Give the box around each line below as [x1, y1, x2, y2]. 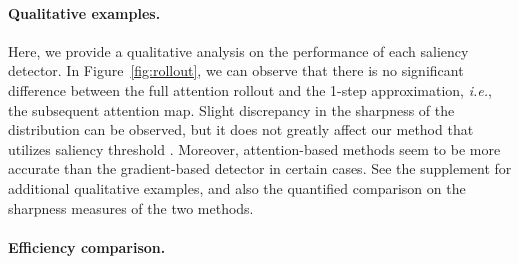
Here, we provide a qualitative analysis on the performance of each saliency [8, 40, 469, 61]
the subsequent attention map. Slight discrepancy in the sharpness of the [8, 99, 455, 120]
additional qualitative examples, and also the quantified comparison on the [8, 177, 466, 198]
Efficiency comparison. [8, 236, 166, 257]
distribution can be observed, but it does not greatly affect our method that [8, 119, 474, 140]
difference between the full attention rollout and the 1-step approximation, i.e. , [8, 79, 492, 100]
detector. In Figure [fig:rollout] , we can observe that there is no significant [8, 60, 464, 81]
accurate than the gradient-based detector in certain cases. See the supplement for [8, 158, 512, 179]
